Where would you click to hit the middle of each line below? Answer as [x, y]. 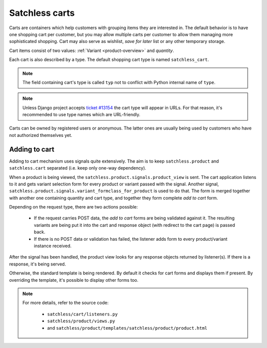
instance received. [53, 246]
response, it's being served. [38, 264]
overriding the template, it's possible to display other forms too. [74, 280]
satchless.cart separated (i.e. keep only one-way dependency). [78, 168]
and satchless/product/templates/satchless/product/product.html [127, 328]
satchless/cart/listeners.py [83, 314]
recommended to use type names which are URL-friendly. [81, 115]
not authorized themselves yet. [41, 135]
